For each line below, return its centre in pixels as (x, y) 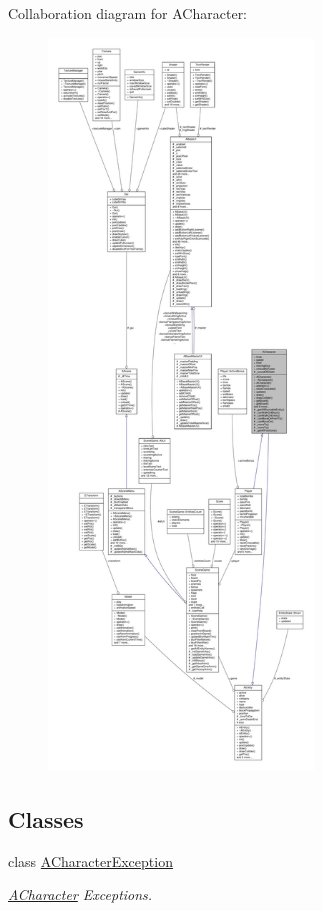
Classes (46, 818)
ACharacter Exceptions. (80, 894)
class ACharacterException (90, 860)
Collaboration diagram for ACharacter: (128, 13)
